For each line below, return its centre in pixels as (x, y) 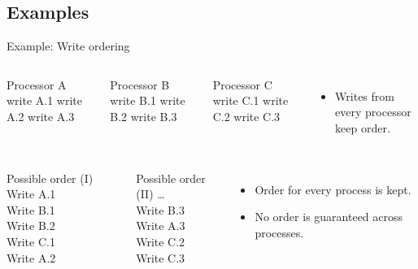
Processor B (140, 84)
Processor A (37, 84)
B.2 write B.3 (144, 116)
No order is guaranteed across (329, 217)
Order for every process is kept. (333, 189)
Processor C (242, 84)
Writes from (365, 95)
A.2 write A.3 (41, 116)
